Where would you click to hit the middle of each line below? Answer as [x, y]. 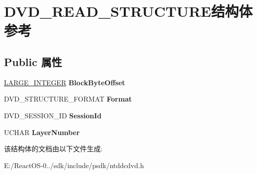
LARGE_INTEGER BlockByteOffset [65, 82]
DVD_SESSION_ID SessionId [53, 115]
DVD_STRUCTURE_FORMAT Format [68, 99]
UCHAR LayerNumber [42, 132]
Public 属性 [33, 61]
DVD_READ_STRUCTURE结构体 [128, 11]
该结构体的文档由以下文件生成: [53, 149]
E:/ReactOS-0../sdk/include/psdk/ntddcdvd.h [74, 165]
